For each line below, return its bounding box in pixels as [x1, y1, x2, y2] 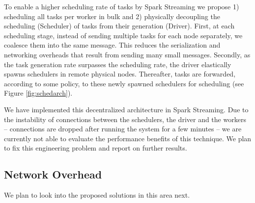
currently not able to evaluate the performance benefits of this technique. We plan [4, 133, 252, 143]
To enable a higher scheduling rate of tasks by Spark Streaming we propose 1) [4, 1, 239, 11]
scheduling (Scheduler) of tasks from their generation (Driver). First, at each [4, 21, 235, 31]
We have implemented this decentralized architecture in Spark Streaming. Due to [4, 104, 249, 114]
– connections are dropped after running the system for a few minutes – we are [4, 124, 242, 134]
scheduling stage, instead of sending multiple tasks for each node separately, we [4, 30, 243, 40]
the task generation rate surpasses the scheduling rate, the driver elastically [4, 59, 231, 69]
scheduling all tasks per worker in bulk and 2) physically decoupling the [4, 11, 220, 21]
